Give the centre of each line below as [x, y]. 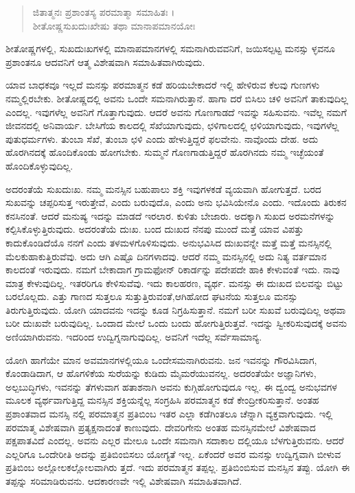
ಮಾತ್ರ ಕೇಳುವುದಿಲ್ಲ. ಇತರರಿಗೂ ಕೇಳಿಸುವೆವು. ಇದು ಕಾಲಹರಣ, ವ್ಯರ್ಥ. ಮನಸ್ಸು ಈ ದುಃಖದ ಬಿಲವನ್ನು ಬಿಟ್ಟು [174, 283]
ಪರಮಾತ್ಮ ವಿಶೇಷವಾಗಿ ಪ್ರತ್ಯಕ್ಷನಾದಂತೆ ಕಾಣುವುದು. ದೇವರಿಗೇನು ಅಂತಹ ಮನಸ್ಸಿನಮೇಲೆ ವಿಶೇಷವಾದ [161, 427]
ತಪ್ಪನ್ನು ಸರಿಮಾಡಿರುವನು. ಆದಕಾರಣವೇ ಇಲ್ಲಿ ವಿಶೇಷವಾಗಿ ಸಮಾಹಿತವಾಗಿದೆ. [124, 481]
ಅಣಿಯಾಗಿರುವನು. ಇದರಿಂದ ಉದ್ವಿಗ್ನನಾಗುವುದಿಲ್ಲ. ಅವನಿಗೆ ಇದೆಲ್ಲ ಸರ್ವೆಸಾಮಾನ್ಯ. [134, 337]
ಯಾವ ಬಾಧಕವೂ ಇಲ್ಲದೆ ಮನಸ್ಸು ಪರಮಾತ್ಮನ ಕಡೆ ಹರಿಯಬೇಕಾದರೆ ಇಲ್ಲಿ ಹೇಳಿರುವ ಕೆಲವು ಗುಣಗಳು [163, 85]
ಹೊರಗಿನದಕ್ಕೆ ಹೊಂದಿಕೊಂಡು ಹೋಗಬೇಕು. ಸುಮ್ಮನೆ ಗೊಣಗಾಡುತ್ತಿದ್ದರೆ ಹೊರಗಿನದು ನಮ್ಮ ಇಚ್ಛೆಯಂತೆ [165, 152]
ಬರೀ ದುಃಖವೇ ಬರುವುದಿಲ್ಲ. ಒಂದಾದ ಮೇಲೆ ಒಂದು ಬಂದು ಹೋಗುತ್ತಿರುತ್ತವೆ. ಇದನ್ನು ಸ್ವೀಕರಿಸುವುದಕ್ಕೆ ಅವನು [176, 323]
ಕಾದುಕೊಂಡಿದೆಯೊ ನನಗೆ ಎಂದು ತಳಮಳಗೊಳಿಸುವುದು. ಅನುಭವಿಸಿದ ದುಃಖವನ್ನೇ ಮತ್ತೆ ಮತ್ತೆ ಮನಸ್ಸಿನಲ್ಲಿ [169, 242]
